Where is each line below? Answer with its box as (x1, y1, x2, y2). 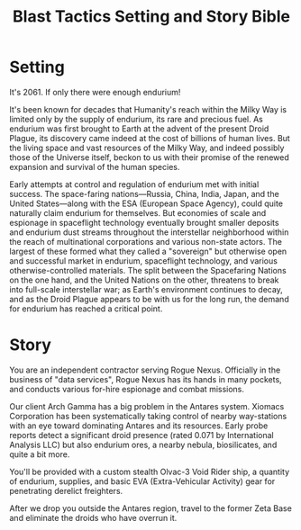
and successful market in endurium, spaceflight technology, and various (9, 255, 278, 266)
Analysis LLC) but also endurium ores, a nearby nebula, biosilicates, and (9, 439, 278, 450)
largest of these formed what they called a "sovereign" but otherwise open (9, 246, 287, 256)
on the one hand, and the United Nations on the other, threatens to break (9, 274, 279, 285)
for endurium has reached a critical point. (9, 303, 163, 314)
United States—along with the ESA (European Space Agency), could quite (9, 198, 284, 209)
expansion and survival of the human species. (9, 161, 180, 172)
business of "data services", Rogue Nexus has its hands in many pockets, (9, 373, 282, 384)
